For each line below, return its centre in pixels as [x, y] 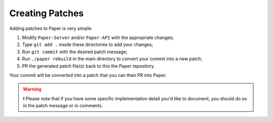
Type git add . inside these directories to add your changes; [88, 45]
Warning [32, 89]
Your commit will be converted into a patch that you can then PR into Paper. [88, 75]
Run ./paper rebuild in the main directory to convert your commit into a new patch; [112, 59]
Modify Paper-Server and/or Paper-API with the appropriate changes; [98, 37]
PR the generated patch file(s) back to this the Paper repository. [88, 66]
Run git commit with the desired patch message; [75, 52]
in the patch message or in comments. [63, 106]
